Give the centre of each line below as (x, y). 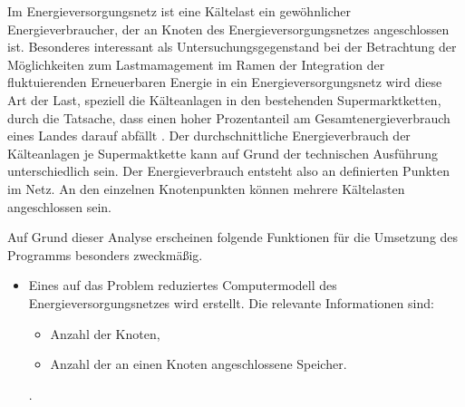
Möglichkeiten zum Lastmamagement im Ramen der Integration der (196, 64)
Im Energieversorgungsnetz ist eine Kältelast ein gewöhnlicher (179, 11)
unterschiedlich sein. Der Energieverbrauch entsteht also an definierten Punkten (229, 171)
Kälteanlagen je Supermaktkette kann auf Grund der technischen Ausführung (223, 153)
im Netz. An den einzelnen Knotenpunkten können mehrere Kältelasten (206, 188)
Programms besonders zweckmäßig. (105, 254)
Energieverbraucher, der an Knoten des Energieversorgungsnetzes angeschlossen (228, 29)
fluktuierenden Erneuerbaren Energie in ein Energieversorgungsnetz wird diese (225, 82)
